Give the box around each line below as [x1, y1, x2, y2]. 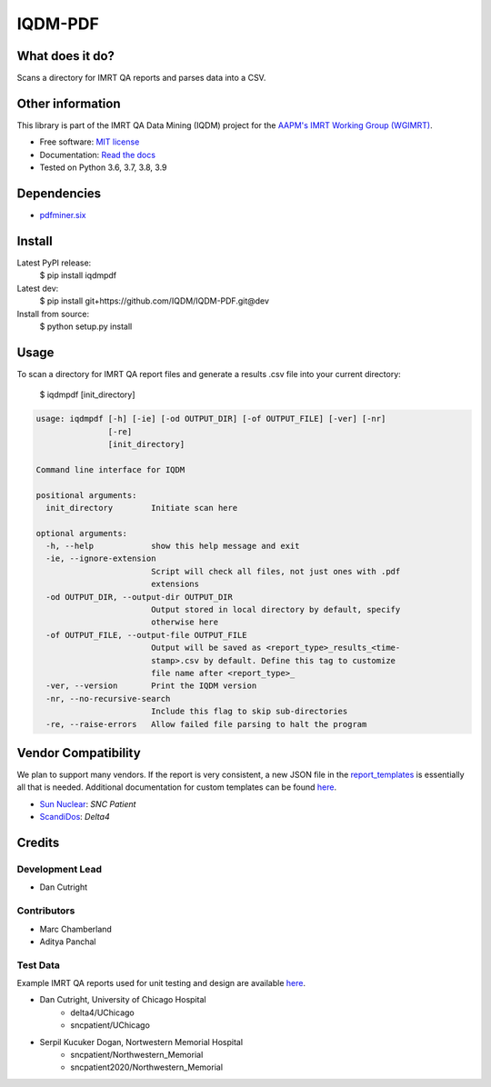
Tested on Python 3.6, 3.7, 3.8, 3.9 [39, 162, 167, 173]
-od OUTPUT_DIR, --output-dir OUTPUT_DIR [45, 592, 234, 602]
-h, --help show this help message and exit [45, 541, 300, 552]
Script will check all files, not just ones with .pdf [150, 566, 401, 576]
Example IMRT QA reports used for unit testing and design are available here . [16, 978, 306, 989]
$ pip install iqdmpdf [39, 270, 117, 281]
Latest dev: [16, 283, 59, 294]
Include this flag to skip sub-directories [150, 706, 348, 717]
